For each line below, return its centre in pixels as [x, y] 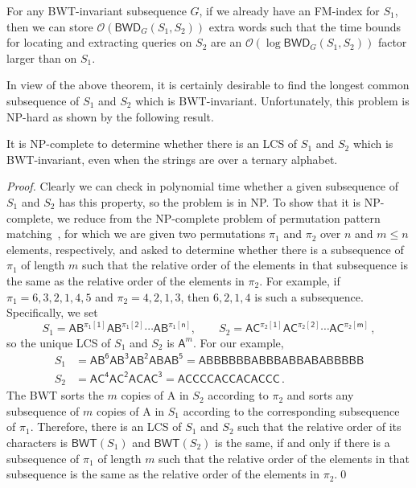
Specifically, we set [52, 312]
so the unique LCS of [59, 342]
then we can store [50, 26]
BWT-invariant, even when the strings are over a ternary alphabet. [172, 159]
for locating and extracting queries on [99, 42]
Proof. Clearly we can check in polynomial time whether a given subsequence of [203, 186]
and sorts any [320, 395]
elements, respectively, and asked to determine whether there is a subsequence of [205, 249]
